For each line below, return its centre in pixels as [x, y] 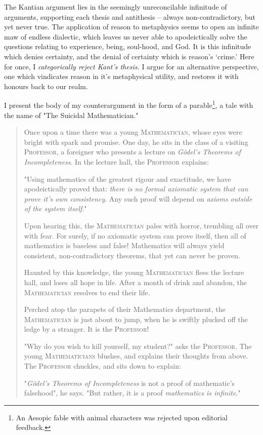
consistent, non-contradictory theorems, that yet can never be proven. [132, 255]
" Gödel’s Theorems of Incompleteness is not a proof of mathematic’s [129, 383]
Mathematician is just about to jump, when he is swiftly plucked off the [136, 319]
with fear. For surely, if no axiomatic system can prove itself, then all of [135, 235]
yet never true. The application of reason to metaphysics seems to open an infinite [131, 27]
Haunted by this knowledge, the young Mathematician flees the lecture [134, 272]
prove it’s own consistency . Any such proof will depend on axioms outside [138, 198]
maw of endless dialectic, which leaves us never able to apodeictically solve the [126, 36]
